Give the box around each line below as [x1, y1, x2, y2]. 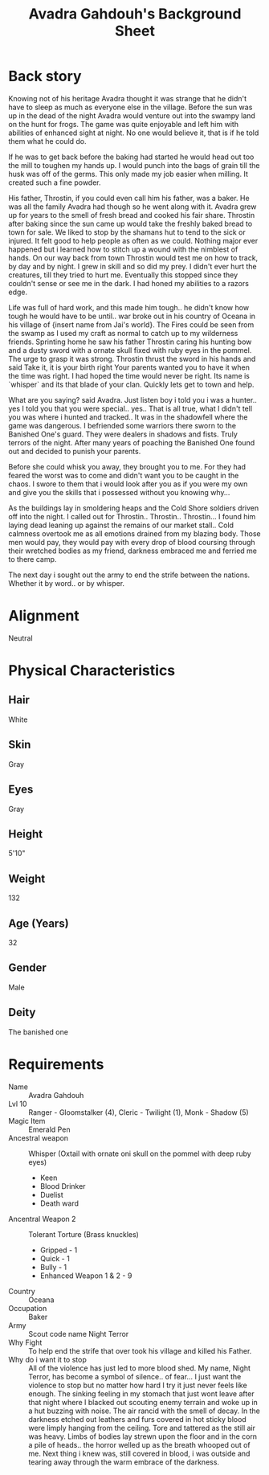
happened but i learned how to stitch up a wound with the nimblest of [8, 244, 238, 254]
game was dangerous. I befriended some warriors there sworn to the [8, 420, 237, 430]
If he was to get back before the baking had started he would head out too [8, 152, 255, 162]
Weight [8, 871, 46, 885]
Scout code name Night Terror [28, 1329, 129, 1338]
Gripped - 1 [39, 1245, 78, 1255]
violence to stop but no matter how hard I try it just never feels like [28, 1380, 247, 1390]
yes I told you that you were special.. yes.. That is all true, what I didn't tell [8, 404, 253, 413]
